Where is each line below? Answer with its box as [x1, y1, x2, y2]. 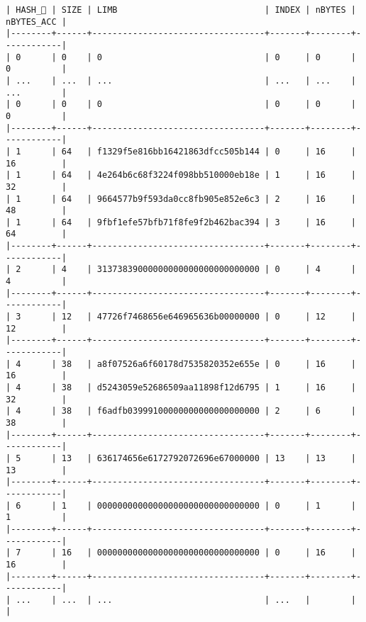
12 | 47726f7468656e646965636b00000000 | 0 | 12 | [61, 312, 356, 322]
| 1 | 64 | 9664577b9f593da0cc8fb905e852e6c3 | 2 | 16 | [6, 193, 356, 204]
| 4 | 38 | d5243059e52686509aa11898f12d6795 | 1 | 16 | [6, 383, 356, 392]
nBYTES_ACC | [6, 16, 67, 27]
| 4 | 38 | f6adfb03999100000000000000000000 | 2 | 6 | [6, 406, 356, 417]
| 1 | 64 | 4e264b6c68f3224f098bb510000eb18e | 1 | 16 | [6, 170, 356, 181]
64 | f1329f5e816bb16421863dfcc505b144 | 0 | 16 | [61, 146, 356, 157]
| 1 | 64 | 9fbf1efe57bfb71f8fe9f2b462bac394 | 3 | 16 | [6, 217, 356, 227]
